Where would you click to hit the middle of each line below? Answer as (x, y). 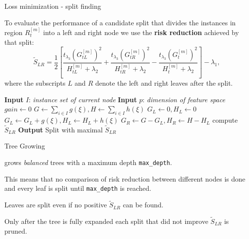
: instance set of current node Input (83, 99)
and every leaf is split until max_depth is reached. (78, 188)
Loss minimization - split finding (53, 6)
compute (225, 120)
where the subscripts (35, 83)
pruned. (16, 230)
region (14, 32)
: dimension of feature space (184, 99)
